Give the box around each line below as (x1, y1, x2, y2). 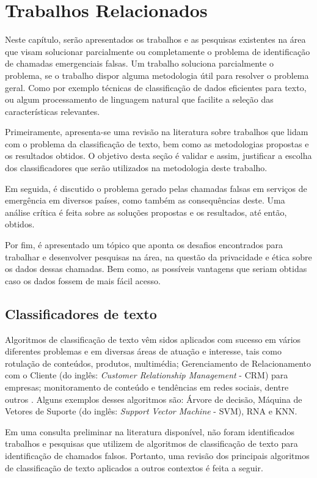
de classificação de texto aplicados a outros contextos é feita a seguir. (5, 461, 263, 474)
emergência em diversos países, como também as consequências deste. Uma (5, 194, 285, 207)
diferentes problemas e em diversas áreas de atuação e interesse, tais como (5, 345, 282, 358)
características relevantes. (5, 105, 100, 117)
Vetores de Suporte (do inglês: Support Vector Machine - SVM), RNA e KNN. (5, 405, 297, 417)
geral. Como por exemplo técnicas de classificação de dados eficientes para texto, (5, 81, 307, 94)
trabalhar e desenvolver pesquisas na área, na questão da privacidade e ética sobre (5, 250, 312, 263)
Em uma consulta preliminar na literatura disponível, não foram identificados (5, 425, 294, 438)
